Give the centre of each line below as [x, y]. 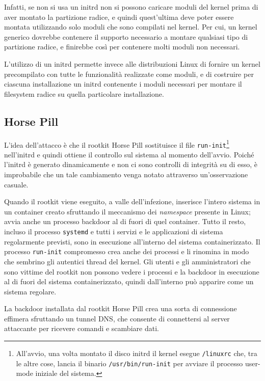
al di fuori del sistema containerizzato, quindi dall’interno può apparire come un [129, 281]
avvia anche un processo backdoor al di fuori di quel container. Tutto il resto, [125, 221]
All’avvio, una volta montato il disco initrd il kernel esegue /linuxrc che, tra [137, 353]
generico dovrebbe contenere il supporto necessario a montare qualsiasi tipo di [126, 36]
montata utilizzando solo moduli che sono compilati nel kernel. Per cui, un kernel [131, 27]
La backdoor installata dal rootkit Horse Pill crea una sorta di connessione [121, 308]
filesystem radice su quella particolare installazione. [84, 93]
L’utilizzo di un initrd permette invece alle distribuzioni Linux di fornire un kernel [132, 63]
